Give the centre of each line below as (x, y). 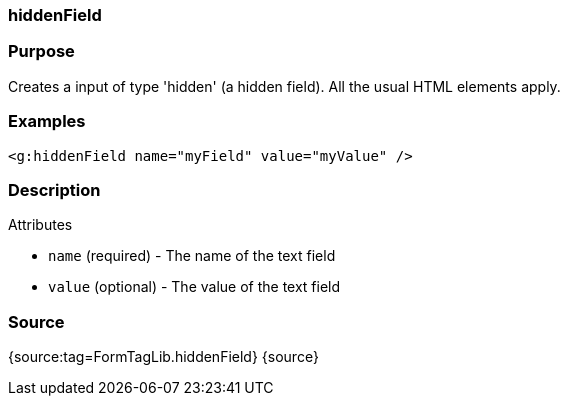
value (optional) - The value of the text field (194, 287)
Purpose (41, 51)
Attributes (40, 225)
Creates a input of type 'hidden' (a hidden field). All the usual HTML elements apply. (284, 86)
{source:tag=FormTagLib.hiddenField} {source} (163, 356)
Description (54, 189)
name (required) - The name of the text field (192, 256)
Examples (47, 121)
